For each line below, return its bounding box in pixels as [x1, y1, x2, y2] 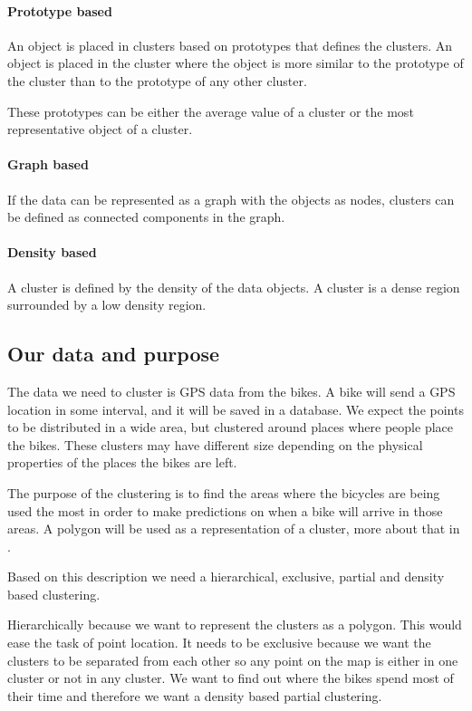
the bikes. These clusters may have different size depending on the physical [7, 435, 423, 454]
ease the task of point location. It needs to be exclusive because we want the [7, 633, 431, 652]
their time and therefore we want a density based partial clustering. [7, 686, 382, 705]
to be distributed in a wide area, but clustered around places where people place [7, 418, 453, 437]
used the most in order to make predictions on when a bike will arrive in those [7, 501, 443, 520]
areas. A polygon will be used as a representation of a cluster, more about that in [7, 519, 460, 538]
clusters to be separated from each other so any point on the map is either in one [7, 650, 458, 669]
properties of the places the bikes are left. [7, 453, 237, 472]
